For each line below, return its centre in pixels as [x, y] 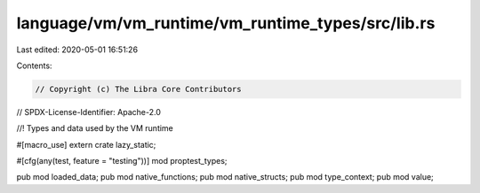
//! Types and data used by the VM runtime [95, 128]
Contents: [34, 66]
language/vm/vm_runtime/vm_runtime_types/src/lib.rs [226, 23]
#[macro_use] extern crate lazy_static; [86, 144]
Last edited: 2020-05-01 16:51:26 [77, 50]
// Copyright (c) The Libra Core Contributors [138, 89]
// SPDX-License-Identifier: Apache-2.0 [89, 112]
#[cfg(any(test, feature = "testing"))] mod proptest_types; [122, 161]
